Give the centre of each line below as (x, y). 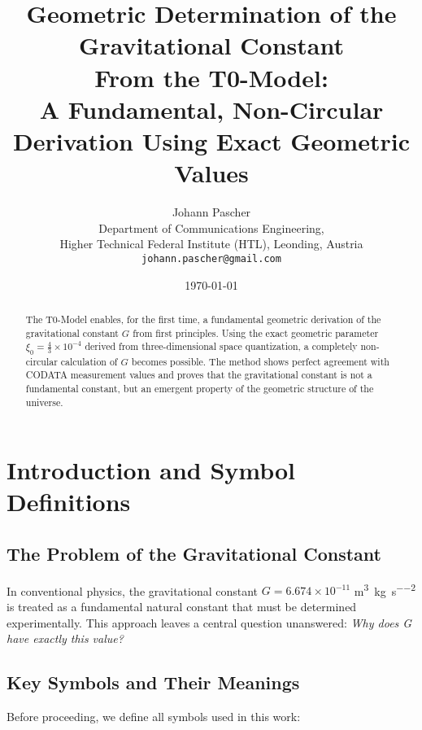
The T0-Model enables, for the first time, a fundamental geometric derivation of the (203, 319)
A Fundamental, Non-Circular (211, 109)
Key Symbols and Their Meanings (153, 682)
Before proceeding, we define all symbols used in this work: (154, 717)
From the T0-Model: (211, 77)
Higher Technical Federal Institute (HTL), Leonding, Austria (211, 244)
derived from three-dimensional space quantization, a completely (221, 346)
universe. (44, 402)
